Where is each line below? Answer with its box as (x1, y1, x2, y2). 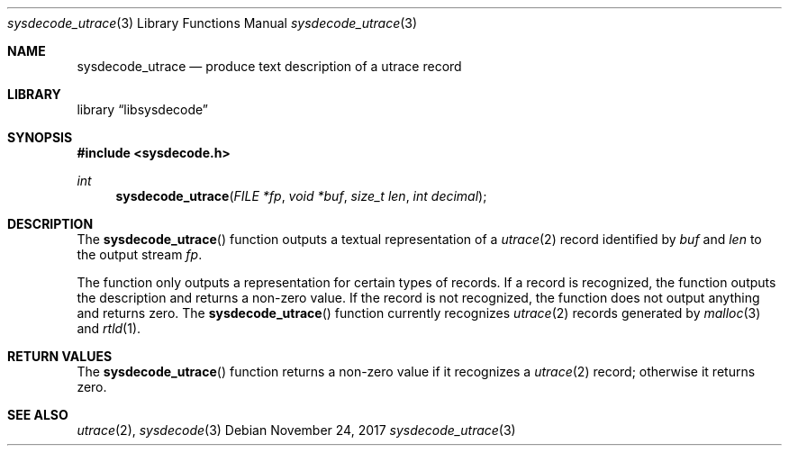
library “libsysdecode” (77, 102, 209, 117)
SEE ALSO (7, 407, 68, 422)
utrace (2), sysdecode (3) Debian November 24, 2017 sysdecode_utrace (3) (77, 422, 516, 438)
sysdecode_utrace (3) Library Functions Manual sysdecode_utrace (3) (7, 15, 418, 31)
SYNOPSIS (7, 130, 73, 145)
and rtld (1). (77, 321, 141, 336)
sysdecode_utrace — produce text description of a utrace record (77, 59, 462, 74)
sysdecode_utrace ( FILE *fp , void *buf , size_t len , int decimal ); (115, 188, 487, 204)
